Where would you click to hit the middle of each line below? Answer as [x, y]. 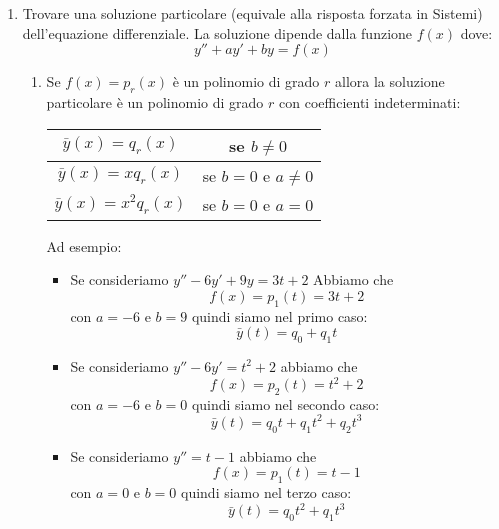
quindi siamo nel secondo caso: [285, 403]
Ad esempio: [84, 245]
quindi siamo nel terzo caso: [266, 492]
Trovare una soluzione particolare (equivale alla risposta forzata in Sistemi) [252, 13]
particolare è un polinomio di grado [155, 101]
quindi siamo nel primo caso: [279, 315]
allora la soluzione [390, 81]
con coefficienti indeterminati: [370, 101]
